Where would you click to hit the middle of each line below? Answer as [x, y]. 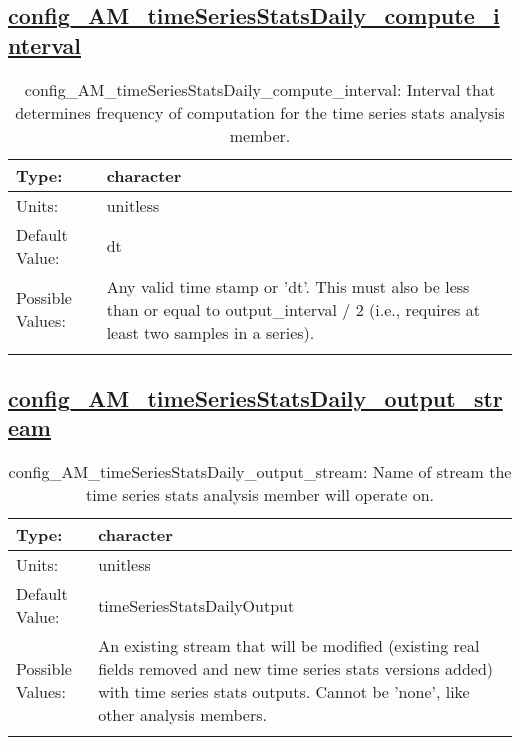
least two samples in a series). [210, 332]
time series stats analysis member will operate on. [260, 495]
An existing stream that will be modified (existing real [289, 646]
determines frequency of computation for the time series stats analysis [260, 112]
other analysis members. [182, 715]
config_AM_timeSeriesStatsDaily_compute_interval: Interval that [260, 89]
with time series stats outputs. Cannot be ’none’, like [284, 692]
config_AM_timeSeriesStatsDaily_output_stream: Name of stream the [260, 472]
